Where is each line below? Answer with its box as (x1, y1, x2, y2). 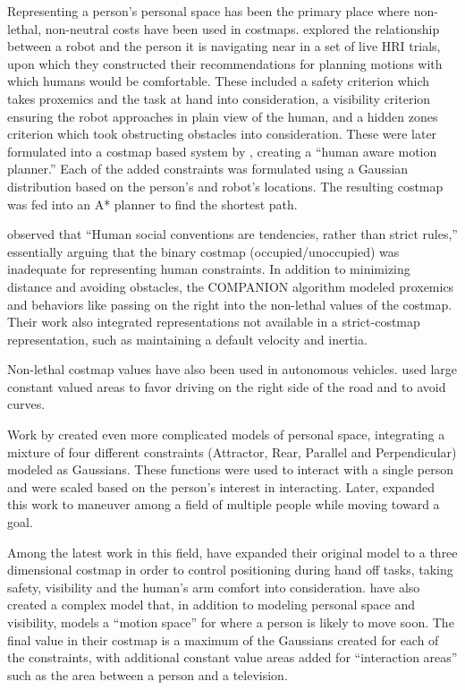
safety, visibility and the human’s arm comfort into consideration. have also (7, 577, 420, 596)
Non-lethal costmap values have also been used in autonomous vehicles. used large (7, 360, 457, 379)
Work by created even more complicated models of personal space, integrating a (7, 425, 445, 444)
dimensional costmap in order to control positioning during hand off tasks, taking (7, 560, 453, 579)
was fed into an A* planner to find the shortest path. (7, 194, 298, 213)
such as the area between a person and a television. (7, 665, 288, 684)
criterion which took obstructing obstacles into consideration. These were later (7, 124, 437, 143)
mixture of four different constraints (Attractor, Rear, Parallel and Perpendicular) (7, 442, 457, 461)
